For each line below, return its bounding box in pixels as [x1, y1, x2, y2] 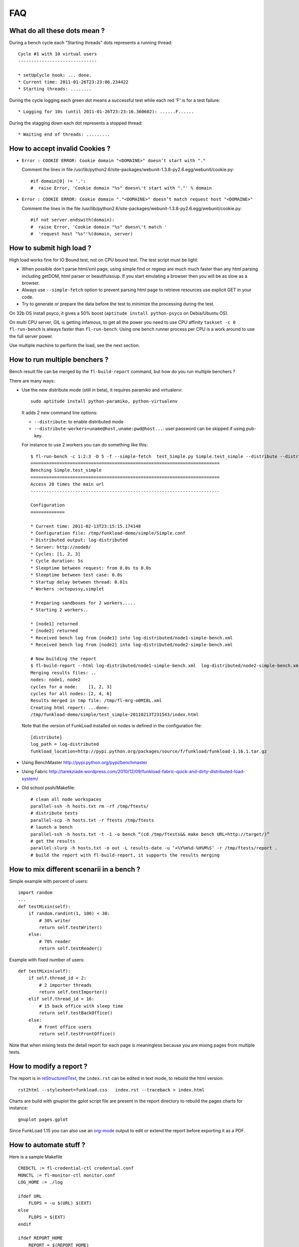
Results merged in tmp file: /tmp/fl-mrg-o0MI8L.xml [30, 698, 162, 703]
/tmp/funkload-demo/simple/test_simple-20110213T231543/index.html [30, 712, 199, 718]
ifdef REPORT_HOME [18, 1235, 63, 1241]
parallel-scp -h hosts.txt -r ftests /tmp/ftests [30, 817, 154, 823]
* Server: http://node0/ [30, 544, 91, 550]
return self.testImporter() [39, 989, 108, 995]
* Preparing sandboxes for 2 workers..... [30, 600, 136, 606]
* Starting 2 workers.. [30, 607, 89, 613]
